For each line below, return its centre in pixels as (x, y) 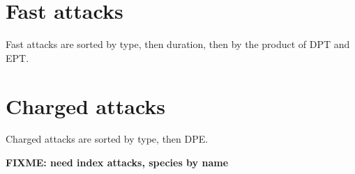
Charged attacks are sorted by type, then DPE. (107, 139)
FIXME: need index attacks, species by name (117, 163)
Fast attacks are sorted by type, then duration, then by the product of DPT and (178, 44)
